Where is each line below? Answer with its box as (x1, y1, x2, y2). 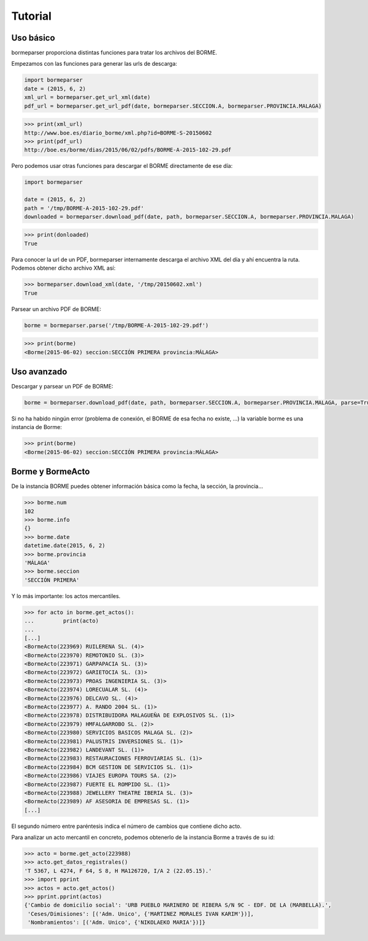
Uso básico (11, 33, 55, 43)
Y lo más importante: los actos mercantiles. (11, 592, 121, 599)
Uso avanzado (11, 366, 67, 377)
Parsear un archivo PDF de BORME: (11, 305, 101, 313)
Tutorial (11, 9, 52, 23)
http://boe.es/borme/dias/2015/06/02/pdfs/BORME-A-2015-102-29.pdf (24, 146, 232, 154)
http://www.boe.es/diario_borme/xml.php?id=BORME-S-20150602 (24, 129, 212, 136)
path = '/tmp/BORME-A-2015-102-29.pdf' (24, 205, 144, 211)
